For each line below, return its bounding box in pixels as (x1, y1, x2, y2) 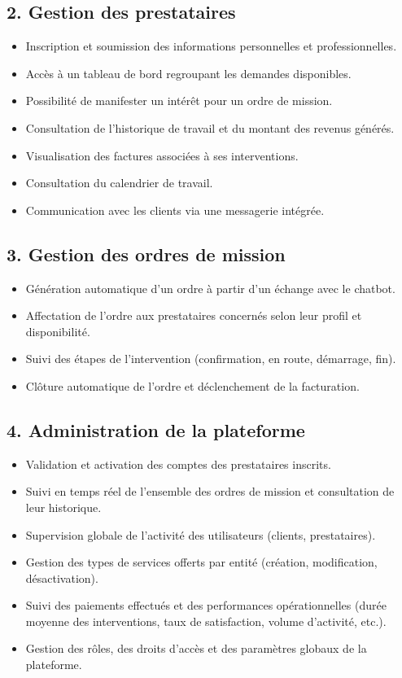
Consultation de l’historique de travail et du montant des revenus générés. (25, 119, 395, 136)
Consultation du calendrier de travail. (25, 174, 213, 191)
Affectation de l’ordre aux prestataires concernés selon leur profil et (25, 307, 362, 324)
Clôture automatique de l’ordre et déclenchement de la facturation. (25, 377, 360, 394)
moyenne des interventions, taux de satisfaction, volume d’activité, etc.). (25, 612, 387, 629)
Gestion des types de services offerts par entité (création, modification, (25, 553, 378, 571)
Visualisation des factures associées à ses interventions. (25, 147, 299, 164)
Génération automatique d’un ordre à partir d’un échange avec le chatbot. (25, 279, 395, 296)
